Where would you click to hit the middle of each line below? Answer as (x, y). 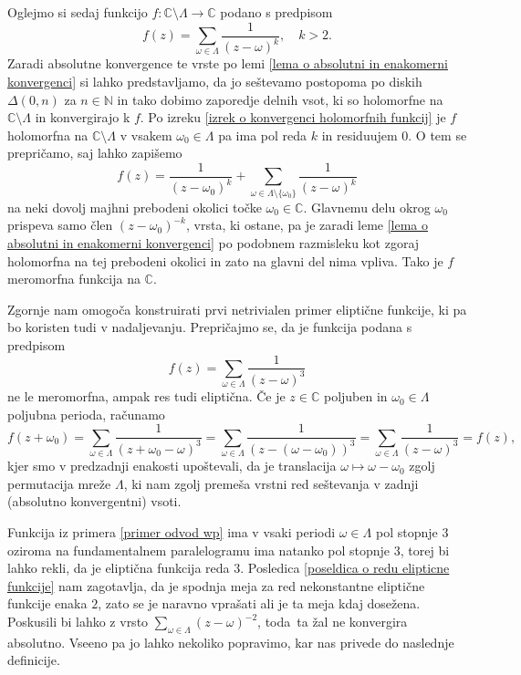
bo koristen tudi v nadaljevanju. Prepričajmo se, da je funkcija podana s (210, 327)
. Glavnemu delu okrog (367, 207)
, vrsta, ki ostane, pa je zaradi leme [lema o (307, 225)
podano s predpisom (276, 12)
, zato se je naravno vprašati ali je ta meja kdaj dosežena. (259, 603)
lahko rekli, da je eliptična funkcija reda (119, 568)
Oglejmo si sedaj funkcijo (78, 12)
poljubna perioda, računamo (86, 414)
